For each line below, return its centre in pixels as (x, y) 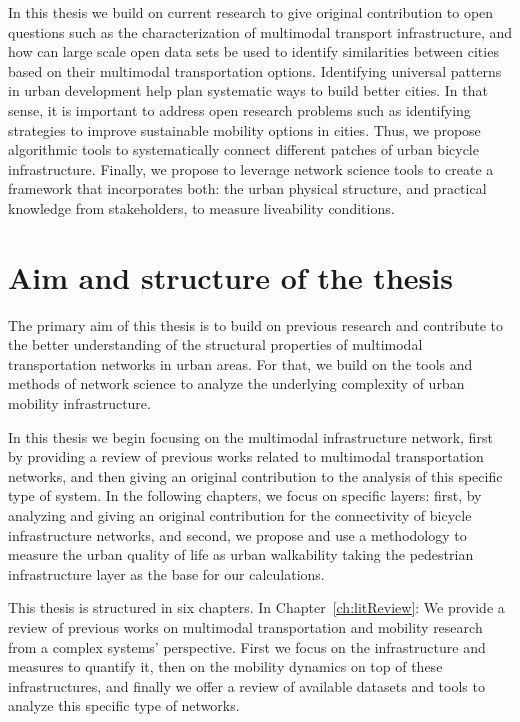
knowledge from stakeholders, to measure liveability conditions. (201, 207)
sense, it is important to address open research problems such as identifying (239, 109)
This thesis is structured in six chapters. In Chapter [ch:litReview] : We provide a (256, 607)
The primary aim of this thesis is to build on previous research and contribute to (255, 324)
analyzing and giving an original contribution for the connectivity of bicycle (240, 515)
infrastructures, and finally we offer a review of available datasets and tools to (246, 685)
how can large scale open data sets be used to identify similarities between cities (253, 51)
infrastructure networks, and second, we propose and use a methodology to (237, 534)
